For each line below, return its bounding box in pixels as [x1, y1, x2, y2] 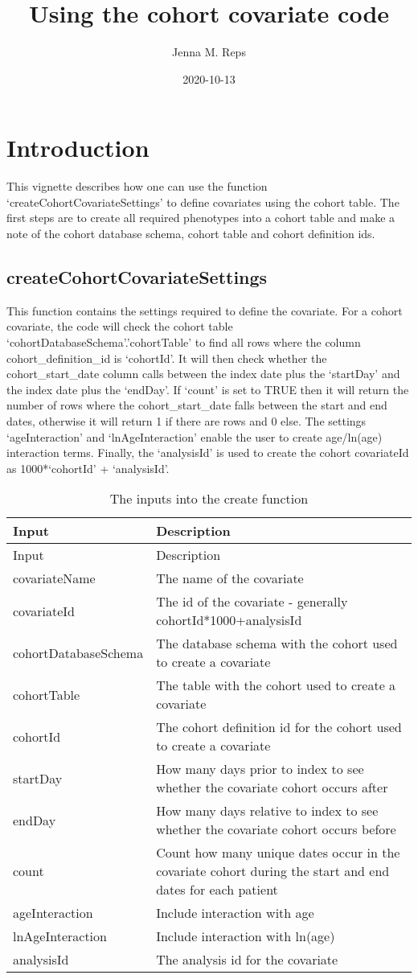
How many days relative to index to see [156, 801, 379, 821]
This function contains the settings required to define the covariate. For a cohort [6, 302, 403, 319]
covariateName [13, 569, 96, 588]
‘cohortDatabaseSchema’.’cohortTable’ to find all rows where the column [6, 334, 361, 351]
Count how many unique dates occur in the [156, 843, 400, 862]
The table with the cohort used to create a [156, 676, 396, 695]
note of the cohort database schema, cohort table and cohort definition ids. [6, 225, 375, 242]
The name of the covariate [156, 569, 304, 588]
